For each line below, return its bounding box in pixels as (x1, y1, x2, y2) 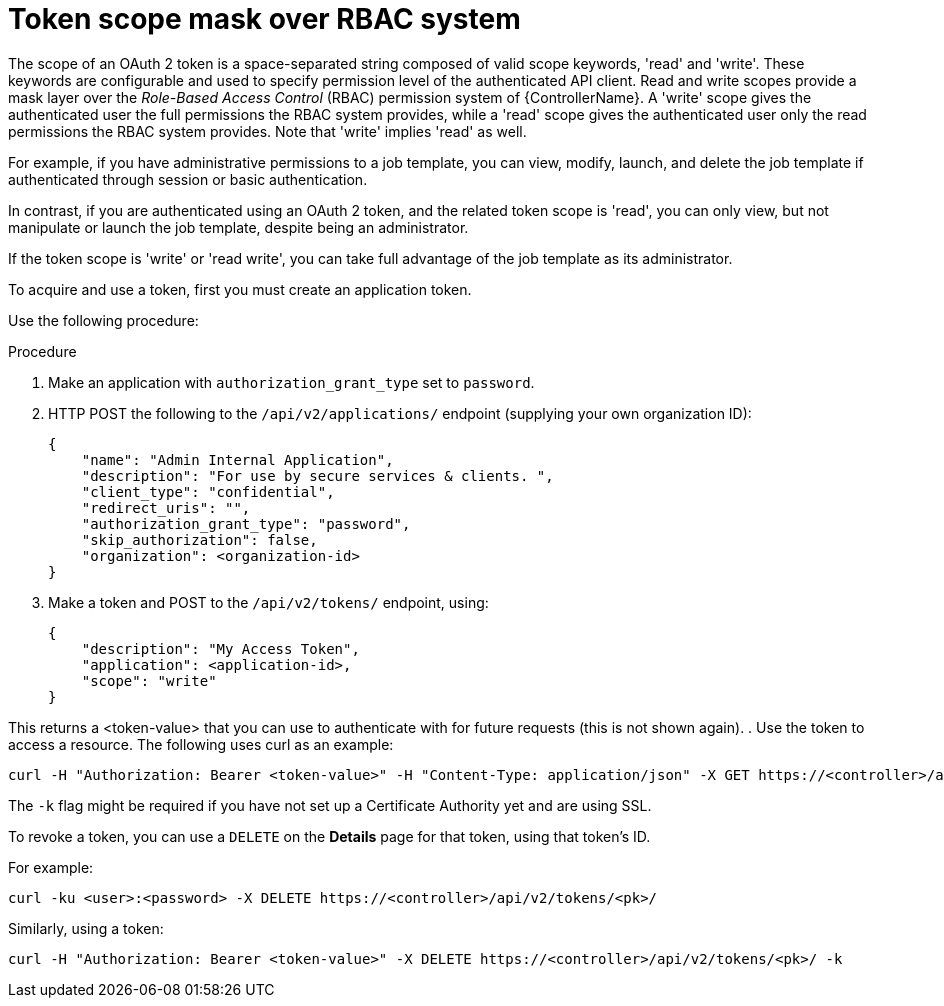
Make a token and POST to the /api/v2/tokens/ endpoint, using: (48, 593, 489, 611)
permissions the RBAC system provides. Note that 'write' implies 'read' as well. (8, 122, 527, 140)
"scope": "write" (81, 672, 217, 689)
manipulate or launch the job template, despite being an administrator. (8, 218, 469, 236)
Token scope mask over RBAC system (8, 2, 521, 36)
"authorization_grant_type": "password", (81, 515, 411, 532)
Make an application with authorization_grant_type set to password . (48, 373, 535, 391)
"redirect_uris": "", (81, 499, 251, 516)
